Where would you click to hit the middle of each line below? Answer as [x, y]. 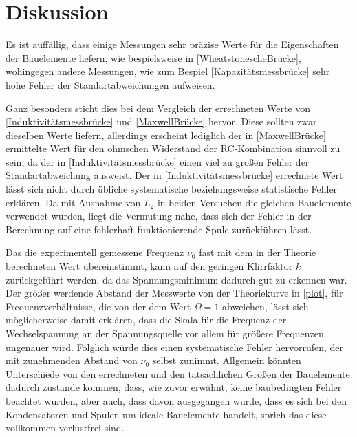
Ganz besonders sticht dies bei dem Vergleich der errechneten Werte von [158, 108]
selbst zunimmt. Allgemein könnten [227, 360]
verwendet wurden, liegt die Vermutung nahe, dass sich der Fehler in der [159, 216]
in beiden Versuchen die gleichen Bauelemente [254, 202]
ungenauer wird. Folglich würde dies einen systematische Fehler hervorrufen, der [175, 347]
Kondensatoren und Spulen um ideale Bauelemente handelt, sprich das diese [166, 414]
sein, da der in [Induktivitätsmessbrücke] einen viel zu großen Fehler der [158, 161]
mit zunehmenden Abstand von [72, 360]
